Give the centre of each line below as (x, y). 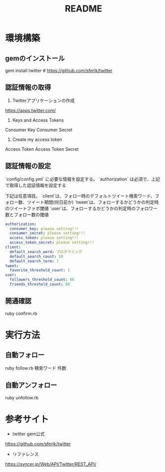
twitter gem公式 (28, 434)
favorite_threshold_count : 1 (40, 270)
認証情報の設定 (28, 166)
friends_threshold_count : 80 (40, 284)
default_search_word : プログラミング (46, 252)
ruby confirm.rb (21, 313)
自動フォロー (25, 355)
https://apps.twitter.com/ (31, 110)
